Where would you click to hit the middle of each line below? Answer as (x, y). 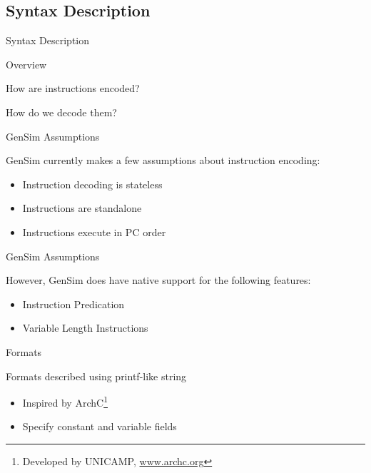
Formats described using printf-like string (96, 376)
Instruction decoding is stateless (92, 184)
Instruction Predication (73, 304)
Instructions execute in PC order (94, 232)
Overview (26, 64)
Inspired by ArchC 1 (65, 401)
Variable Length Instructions (85, 328)
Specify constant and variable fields (100, 426)
